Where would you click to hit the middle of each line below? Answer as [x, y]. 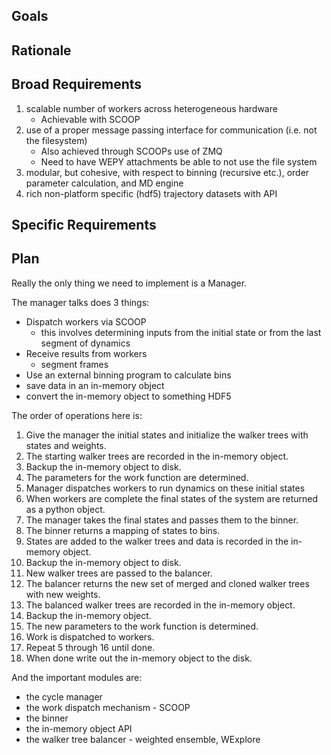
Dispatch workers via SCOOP [86, 321]
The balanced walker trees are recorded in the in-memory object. [160, 605]
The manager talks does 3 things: [80, 302]
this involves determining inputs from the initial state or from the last [181, 332]
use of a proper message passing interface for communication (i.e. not [171, 130]
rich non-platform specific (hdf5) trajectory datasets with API [151, 193]
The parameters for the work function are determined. [137, 477]
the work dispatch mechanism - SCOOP [108, 707]
